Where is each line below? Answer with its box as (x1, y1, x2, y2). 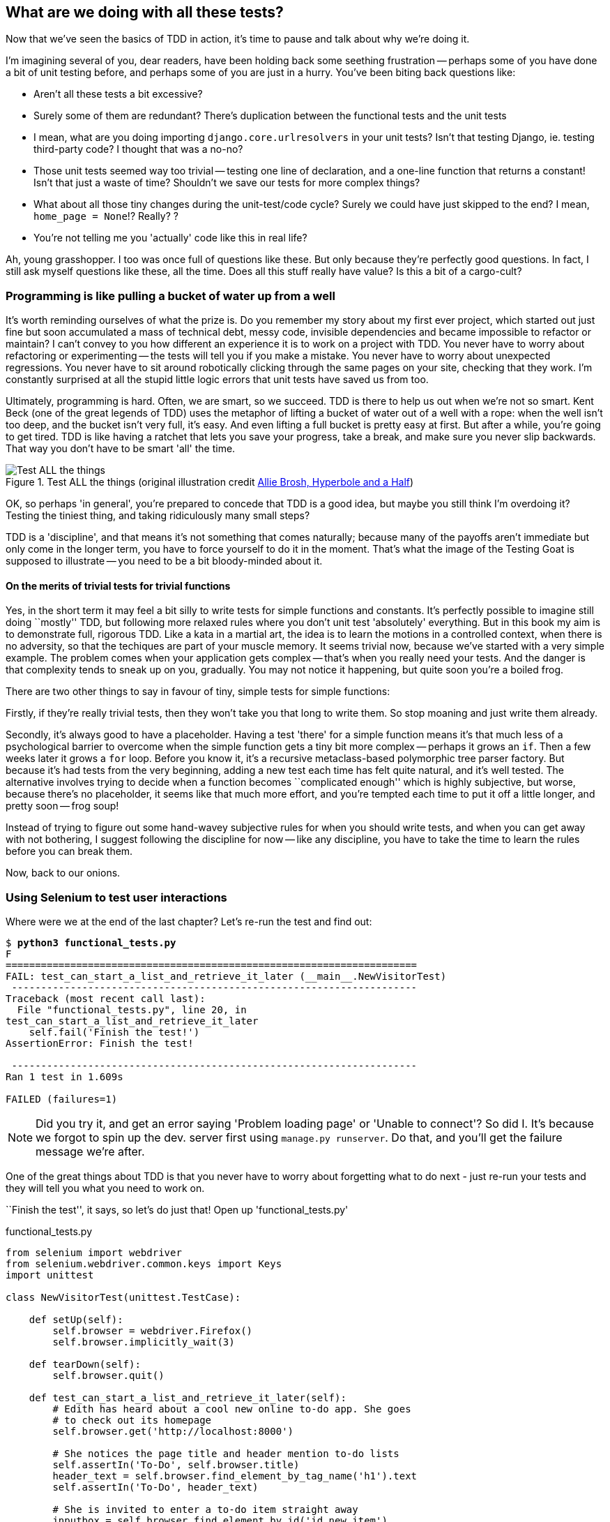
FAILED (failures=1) (6, 1094, 118, 1105)
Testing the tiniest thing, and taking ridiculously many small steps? (6, 509, 310, 522)
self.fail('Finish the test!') (29, 1027, 200, 1038)
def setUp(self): (29, 1314, 123, 1326)
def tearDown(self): (29, 1359, 141, 1371)
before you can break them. (6, 845, 133, 858)
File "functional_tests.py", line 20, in (17, 1004, 247, 1016)
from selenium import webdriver (6, 1247, 182, 1259)
